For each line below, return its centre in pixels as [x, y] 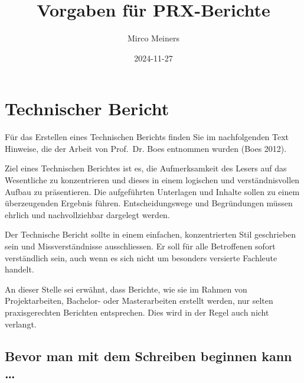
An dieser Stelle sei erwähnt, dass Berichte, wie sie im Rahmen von [126, 289]
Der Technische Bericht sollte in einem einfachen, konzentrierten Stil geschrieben [151, 234]
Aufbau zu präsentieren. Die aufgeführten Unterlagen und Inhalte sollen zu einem [152, 191]
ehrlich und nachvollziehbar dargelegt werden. [87, 214]
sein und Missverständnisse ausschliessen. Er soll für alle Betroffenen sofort [140, 246]
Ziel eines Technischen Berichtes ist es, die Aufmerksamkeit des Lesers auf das [146, 168]
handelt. [19, 269]
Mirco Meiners [153, 38]
